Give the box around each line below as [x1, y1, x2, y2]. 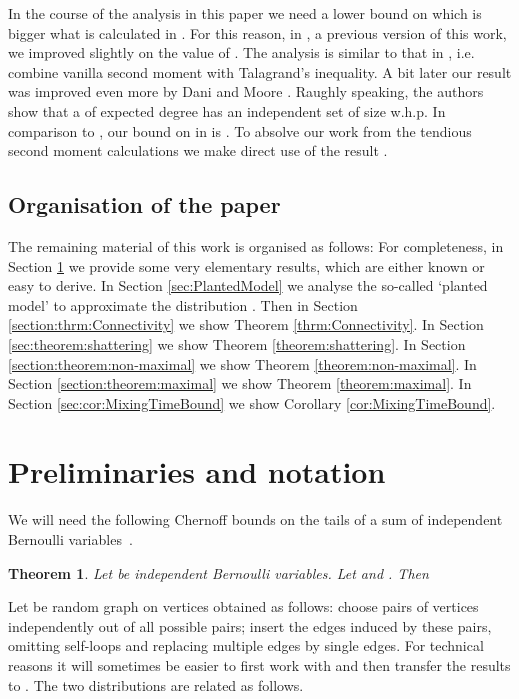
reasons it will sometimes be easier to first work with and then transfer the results [8, 654, 511, 675]
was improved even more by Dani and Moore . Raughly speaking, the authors [8, 81, 484, 102]
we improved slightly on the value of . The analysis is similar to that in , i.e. [8, 42, 475, 63]
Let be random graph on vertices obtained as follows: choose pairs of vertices [8, 596, 479, 617]
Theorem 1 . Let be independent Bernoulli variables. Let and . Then [8, 562, 429, 583]
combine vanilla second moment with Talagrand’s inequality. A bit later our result [8, 61, 512, 82]
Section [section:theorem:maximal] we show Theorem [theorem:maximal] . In [8, 373, 472, 394]
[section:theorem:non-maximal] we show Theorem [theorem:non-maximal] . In [8, 353, 477, 374]
